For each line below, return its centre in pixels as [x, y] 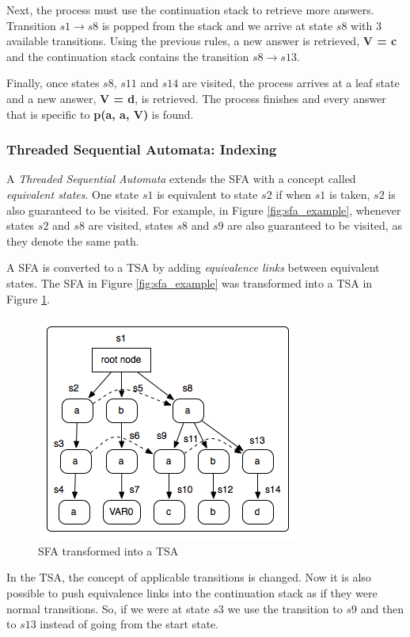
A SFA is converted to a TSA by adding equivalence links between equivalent [193, 267]
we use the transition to [285, 608]
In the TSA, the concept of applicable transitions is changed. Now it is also [189, 577]
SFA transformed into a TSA [108, 550]
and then [382, 608]
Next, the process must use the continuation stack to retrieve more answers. [190, 10]
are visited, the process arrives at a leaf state [290, 83]
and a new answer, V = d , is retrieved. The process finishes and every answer [196, 98]
